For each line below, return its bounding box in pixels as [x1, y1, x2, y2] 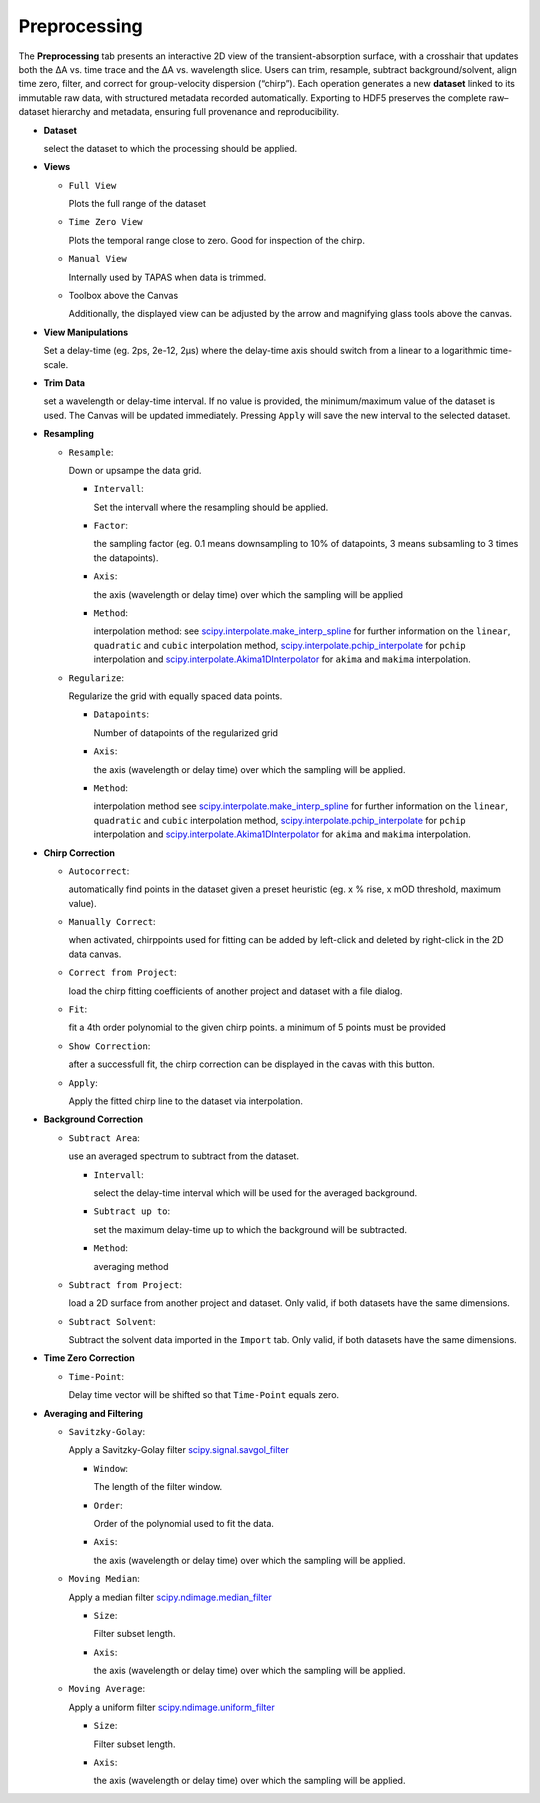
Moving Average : [68, 1683, 146, 1695]
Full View [68, 180, 117, 191]
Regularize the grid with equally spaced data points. [68, 690, 283, 702]
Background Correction [43, 1113, 144, 1125]
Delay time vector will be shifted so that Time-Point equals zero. [68, 1389, 340, 1401]
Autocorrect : [68, 865, 130, 877]
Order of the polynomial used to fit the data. [93, 1517, 275, 1529]
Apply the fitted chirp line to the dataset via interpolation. [68, 1095, 304, 1107]
